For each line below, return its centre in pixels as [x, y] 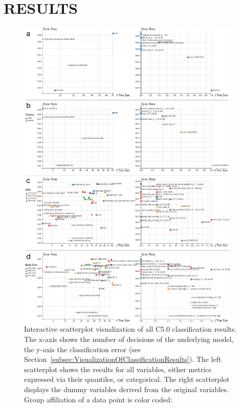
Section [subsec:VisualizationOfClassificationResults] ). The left [123, 359]
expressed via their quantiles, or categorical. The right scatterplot [127, 379]
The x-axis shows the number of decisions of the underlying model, [129, 339]
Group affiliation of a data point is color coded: [98, 399]
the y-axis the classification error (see [83, 349]
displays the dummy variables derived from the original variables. [126, 389]
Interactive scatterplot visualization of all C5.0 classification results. [130, 329]
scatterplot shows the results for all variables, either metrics [118, 369]
